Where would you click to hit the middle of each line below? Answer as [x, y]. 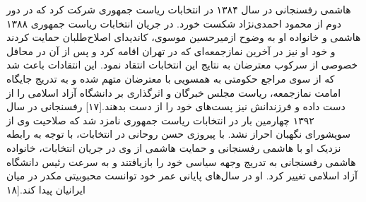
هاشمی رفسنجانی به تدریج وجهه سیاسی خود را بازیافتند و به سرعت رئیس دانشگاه [181, 161]
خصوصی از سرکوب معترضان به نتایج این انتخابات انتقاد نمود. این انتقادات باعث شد [182, 65]
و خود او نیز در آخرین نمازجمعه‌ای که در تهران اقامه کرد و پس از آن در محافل [171, 50]
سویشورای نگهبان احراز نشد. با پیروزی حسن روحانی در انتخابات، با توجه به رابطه [179, 134]
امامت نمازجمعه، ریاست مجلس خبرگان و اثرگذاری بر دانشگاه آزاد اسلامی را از [174, 92]
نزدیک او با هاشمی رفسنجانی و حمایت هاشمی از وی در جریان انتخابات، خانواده [174, 147]
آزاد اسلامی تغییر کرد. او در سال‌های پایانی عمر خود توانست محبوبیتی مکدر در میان [182, 176]
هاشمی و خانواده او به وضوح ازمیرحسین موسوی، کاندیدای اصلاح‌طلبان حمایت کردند [184, 37]
